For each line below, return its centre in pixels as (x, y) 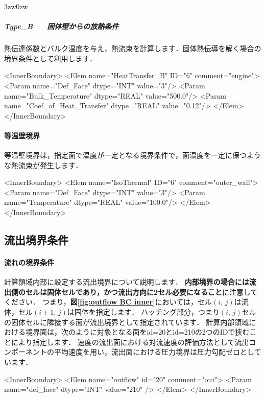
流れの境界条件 (29, 262)
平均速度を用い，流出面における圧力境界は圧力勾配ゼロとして (158, 352)
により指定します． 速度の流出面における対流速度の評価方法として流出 (130, 342)
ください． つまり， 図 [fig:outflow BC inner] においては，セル (108, 302)
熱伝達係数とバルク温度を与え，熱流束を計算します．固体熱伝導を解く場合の (133, 48)
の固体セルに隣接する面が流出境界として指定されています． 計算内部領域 (127, 322)
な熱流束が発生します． (43, 165)
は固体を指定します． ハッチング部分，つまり (143, 312)
